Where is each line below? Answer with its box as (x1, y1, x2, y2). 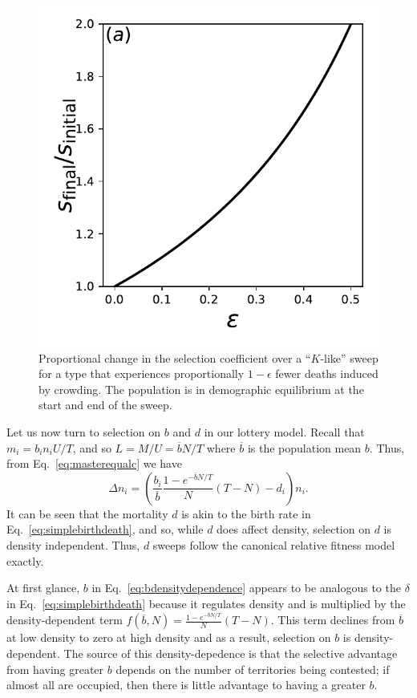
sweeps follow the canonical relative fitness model (152, 536, 395, 553)
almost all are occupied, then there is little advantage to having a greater (6, 676, 366, 693)
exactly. (6, 552, 44, 569)
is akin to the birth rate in (181, 505, 311, 521)
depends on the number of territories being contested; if (115, 660, 390, 677)
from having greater (6, 660, 104, 677)
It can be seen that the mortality (6, 505, 168, 521)
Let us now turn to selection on (6, 423, 161, 440)
